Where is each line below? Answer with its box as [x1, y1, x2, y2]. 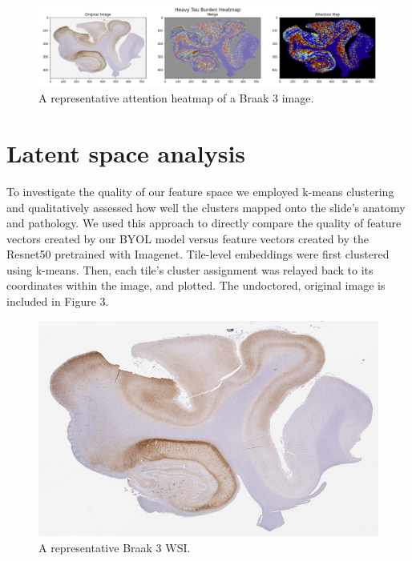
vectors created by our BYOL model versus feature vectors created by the [6, 230, 370, 246]
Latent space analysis [6, 136, 246, 169]
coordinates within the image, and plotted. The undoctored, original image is [6, 277, 386, 294]
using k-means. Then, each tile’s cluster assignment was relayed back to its [6, 261, 374, 278]
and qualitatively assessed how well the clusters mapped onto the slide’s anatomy [6, 198, 406, 215]
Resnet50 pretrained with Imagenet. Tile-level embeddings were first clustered [6, 246, 390, 262]
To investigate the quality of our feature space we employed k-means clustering [6, 182, 394, 199]
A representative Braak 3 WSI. [38, 539, 191, 555]
